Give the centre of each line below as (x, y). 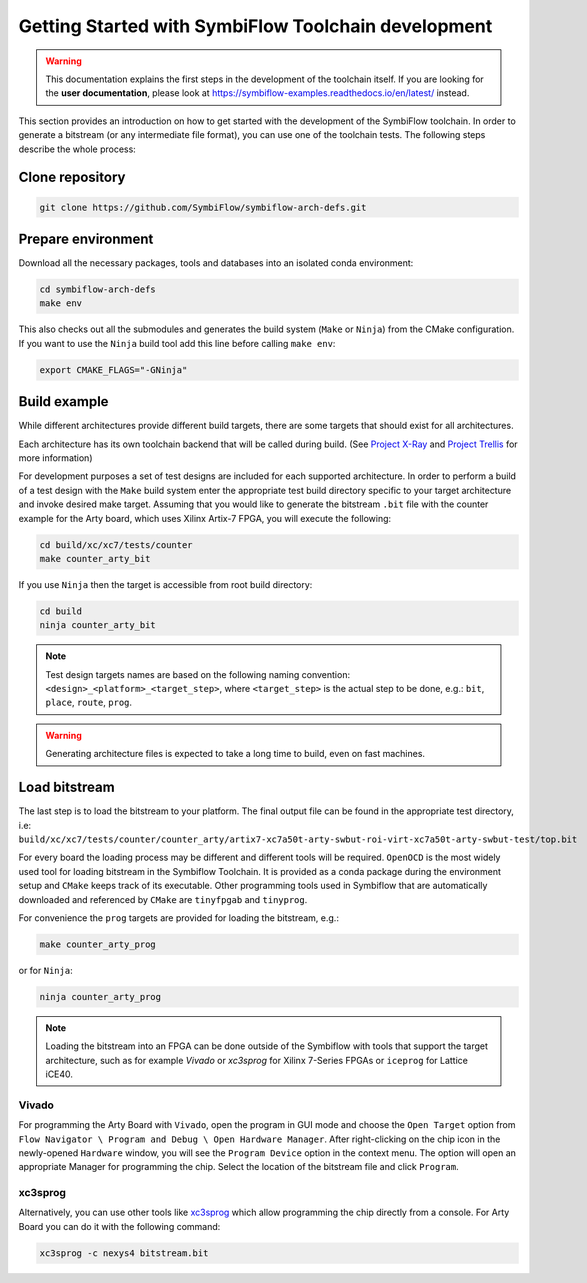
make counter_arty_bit (95, 558)
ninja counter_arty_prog (100, 996)
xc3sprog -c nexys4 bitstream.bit (124, 1253)
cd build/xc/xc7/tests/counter (116, 544)
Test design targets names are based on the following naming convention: (197, 674)
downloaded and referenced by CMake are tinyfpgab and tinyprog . (163, 899)
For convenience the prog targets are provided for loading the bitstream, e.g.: (179, 917)
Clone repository (72, 177)
